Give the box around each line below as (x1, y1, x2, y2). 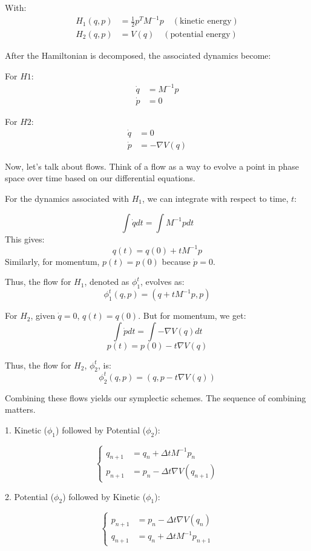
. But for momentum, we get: (138, 309, 246, 322)
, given (30, 309, 55, 322)
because (162, 255, 191, 267)
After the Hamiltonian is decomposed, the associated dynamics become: (5, 48, 271, 61)
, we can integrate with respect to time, (142, 192, 289, 205)
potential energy (170, 30, 231, 39)
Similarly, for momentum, (5, 255, 100, 267)
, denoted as (84, 275, 129, 288)
